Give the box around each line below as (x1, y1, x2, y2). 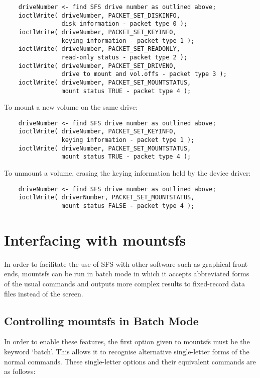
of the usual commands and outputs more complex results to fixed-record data (4, 278, 245, 288)
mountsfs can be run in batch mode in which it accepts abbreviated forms (22, 268, 249, 279)
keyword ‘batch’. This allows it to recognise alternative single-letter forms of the (4, 346, 249, 356)
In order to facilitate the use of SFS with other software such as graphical (4, 258, 231, 269)
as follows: (4, 366, 36, 376)
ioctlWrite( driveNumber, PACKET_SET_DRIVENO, (18, 62, 177, 69)
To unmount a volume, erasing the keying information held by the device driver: (4, 168, 251, 178)
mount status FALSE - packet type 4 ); (61, 202, 195, 209)
